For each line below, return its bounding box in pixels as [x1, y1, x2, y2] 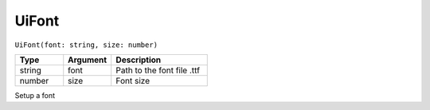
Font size [115, 75, 150, 86]
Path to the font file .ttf [115, 65, 201, 76]
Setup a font [14, 90, 56, 100]
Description [115, 54, 162, 65]
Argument [68, 54, 107, 65]
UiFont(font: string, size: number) [14, 40, 158, 49]
